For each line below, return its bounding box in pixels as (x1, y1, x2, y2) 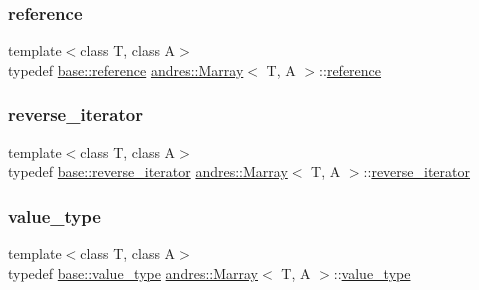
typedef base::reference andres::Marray (8, 59, 244, 80)
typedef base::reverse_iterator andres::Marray (8, 161, 288, 182)
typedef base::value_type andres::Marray (8, 262, 258, 283)
